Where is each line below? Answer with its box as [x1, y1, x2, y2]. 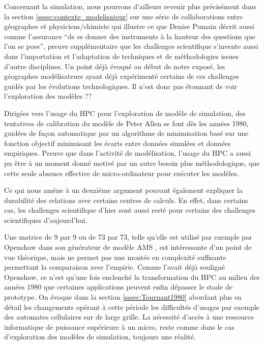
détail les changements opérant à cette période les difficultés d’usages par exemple [4, 301, 259, 312]
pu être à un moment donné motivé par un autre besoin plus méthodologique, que [4, 157, 260, 168]
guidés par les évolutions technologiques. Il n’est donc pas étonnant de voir [4, 80, 237, 91]
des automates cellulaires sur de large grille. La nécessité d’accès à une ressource [4, 311, 254, 322]
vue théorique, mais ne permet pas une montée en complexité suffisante [4, 251, 226, 262]
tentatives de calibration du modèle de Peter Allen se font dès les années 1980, [4, 118, 249, 128]
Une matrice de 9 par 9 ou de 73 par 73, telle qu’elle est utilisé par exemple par [4, 232, 252, 242]
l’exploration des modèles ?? [4, 91, 92, 101]
